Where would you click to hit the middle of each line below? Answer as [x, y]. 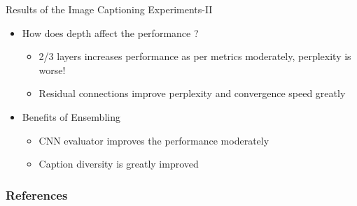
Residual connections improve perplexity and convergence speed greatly [192, 93]
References [37, 194]
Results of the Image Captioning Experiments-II [109, 9]
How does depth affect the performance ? [110, 32]
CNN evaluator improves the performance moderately [154, 140]
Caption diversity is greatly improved [119, 164]
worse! [52, 69]
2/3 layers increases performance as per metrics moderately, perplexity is [195, 56]
